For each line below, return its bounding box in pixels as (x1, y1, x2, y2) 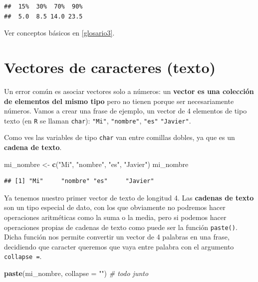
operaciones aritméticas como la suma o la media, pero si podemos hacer (4, 211, 227, 222)
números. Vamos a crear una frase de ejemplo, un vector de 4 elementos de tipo (4, 105, 247, 116)
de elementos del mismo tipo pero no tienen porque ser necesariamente (4, 95, 234, 106)
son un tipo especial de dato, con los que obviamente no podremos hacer (4, 202, 226, 212)
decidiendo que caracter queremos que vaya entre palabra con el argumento (4, 241, 234, 251)
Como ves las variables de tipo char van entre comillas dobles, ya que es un (4, 132, 235, 142)
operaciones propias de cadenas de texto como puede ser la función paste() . (4, 221, 238, 232)
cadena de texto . (4, 142, 62, 152)
